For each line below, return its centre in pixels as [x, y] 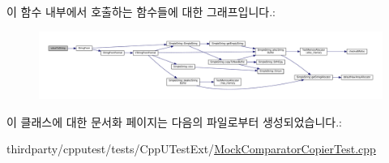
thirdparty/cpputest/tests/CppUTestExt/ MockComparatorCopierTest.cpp [191, 149]
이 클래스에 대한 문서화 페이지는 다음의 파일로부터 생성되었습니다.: [174, 121]
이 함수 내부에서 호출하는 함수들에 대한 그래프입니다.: [141, 11]
